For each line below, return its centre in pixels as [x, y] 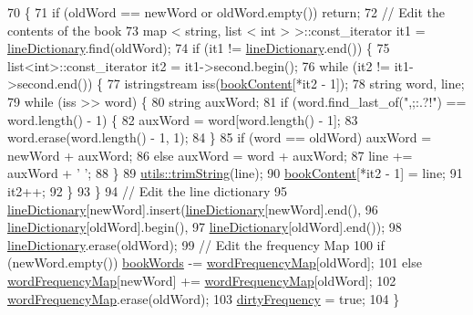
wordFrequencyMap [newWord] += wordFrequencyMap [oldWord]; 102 [202, 280]
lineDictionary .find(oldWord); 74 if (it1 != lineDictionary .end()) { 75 [199, 48]
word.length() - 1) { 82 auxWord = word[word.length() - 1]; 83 [183, 119]
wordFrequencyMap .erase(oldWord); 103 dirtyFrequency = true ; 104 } [204, 298]
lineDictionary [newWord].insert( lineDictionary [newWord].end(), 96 [193, 209]
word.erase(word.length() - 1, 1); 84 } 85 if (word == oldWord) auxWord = [220, 137]
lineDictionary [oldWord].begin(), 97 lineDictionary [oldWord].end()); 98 [205, 227]
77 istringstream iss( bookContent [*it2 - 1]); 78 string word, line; [286, 84]
